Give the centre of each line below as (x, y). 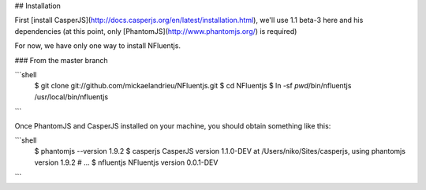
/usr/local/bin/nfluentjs (71, 97)
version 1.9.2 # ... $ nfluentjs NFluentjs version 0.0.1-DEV (126, 162)
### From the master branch (61, 60)
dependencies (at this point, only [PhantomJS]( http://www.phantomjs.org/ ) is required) (156, 31)
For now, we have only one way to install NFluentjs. (98, 46)
